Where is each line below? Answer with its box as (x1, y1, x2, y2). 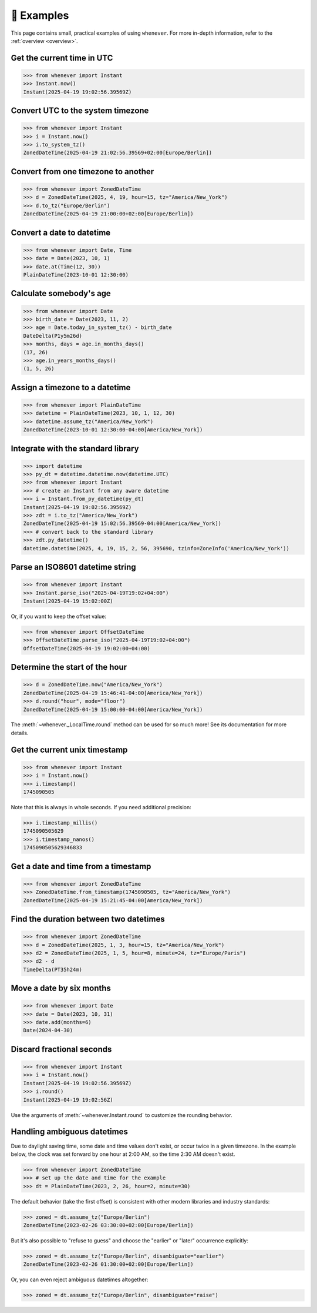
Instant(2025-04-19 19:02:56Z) (23, 1096, 114, 1103)
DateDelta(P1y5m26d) (23, 333, 82, 339)
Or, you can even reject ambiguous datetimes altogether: (11, 1276, 149, 1283)
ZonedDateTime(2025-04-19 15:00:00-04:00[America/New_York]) (23, 706, 203, 713)
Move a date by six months (11, 983, 112, 993)
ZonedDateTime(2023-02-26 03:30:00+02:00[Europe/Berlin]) (23, 1222, 194, 1229)
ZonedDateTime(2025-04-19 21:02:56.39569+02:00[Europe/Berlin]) (23, 149, 213, 156)
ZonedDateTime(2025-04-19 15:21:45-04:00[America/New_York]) (23, 897, 203, 903)
